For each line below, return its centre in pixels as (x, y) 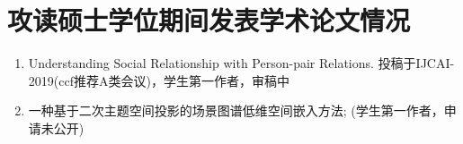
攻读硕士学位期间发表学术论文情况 (209, 20)
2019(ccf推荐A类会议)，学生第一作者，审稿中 (159, 80)
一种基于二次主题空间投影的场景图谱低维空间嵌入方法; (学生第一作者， (236, 110)
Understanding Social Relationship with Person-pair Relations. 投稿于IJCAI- (241, 63)
